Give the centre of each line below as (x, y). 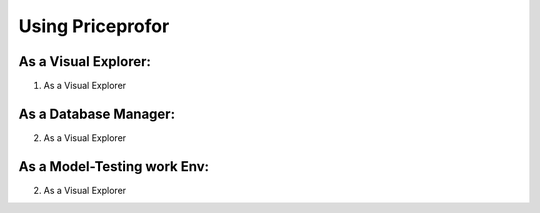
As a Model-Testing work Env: (114, 166)
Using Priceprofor (94, 26)
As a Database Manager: (96, 113)
